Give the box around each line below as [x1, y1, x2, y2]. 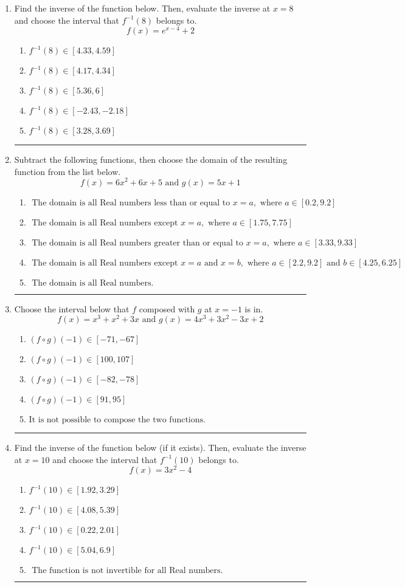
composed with [139, 302, 195, 315]
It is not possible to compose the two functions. [29, 416, 206, 425]
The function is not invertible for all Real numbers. [32, 566, 223, 575]
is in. [244, 302, 263, 315]
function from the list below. [14, 165, 121, 177]
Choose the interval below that [14, 302, 130, 315]
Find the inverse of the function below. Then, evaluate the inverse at [14, 2, 271, 14]
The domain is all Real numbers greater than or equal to [32, 238, 243, 247]
